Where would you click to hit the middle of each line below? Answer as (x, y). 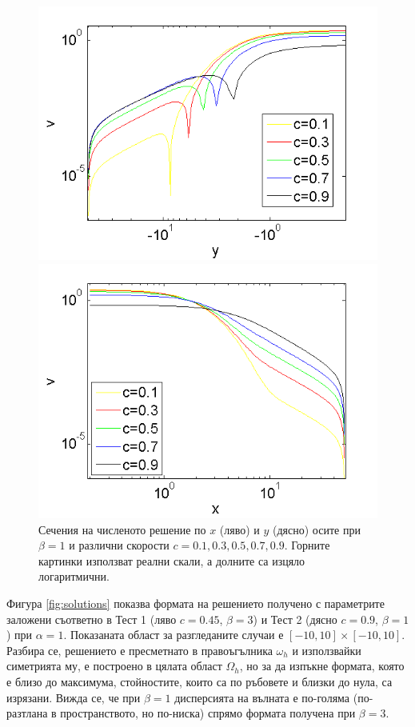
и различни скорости (119, 545)
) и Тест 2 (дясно (295, 619)
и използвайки (327, 650)
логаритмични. (74, 576)
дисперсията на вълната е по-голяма (262, 697)
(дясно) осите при (317, 529)
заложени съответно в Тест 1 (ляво (92, 619)
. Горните (307, 545)
